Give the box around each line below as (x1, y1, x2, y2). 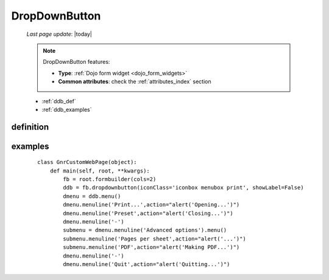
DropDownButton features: (43, 58, 110, 66)
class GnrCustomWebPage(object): (37, 159, 137, 166)
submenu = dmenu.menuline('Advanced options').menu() (63, 227, 227, 234)
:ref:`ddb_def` (41, 97, 76, 104)
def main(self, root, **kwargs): (49, 167, 150, 174)
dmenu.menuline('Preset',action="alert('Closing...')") (63, 210, 234, 217)
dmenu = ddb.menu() (63, 193, 121, 200)
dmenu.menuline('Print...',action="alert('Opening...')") (63, 201, 240, 208)
